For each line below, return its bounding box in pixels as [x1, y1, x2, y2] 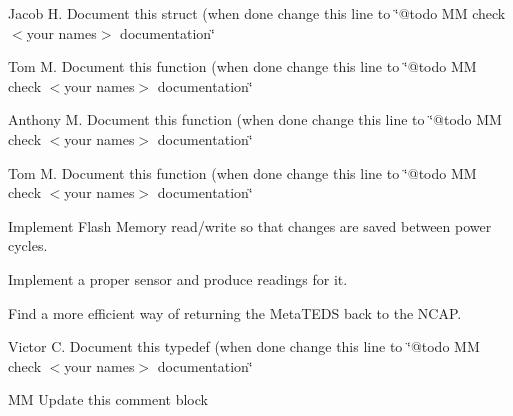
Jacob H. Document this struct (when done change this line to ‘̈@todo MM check [8, 3, 506, 23]
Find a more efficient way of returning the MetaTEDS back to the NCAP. [8, 302, 462, 323]
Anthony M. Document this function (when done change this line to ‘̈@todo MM [8, 109, 502, 130]
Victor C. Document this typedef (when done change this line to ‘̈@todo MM [8, 336, 480, 357]
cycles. [8, 235, 48, 256]
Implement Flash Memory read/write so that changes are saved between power [8, 215, 492, 236]
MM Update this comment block [8, 389, 208, 410]
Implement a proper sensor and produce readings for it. [8, 268, 348, 289]
